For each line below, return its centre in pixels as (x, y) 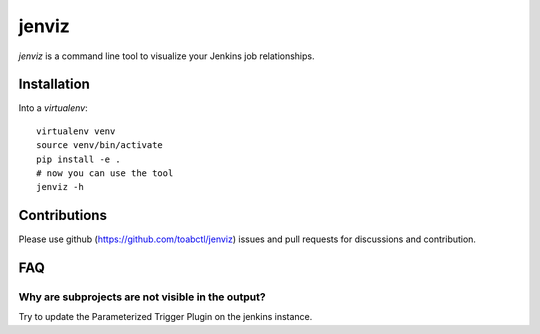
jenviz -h (60, 187)
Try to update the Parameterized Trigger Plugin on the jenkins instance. (165, 317)
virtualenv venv (76, 131)
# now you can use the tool (105, 173)
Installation (54, 84)
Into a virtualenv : (53, 108)
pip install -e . (78, 159)
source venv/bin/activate (100, 145)
